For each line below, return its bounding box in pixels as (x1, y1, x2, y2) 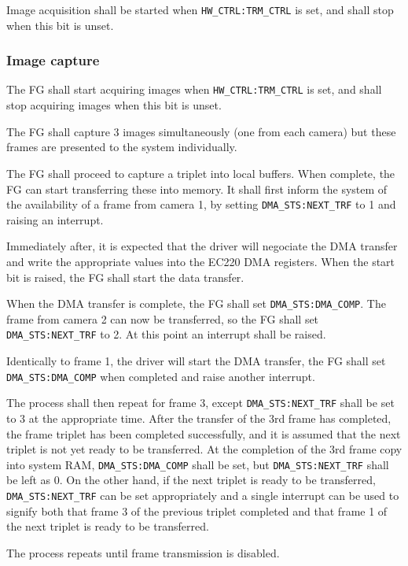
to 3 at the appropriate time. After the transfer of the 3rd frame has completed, (6, 409, 391, 426)
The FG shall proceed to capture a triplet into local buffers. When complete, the (6, 165, 395, 181)
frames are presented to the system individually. (6, 139, 237, 155)
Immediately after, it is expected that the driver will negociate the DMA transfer (6, 238, 398, 254)
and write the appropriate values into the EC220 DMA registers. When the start (6, 253, 395, 269)
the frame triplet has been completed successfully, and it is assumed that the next (6, 425, 401, 442)
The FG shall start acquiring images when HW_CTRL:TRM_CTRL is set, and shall (6, 81, 382, 98)
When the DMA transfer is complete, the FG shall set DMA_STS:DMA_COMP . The (6, 295, 386, 312)
